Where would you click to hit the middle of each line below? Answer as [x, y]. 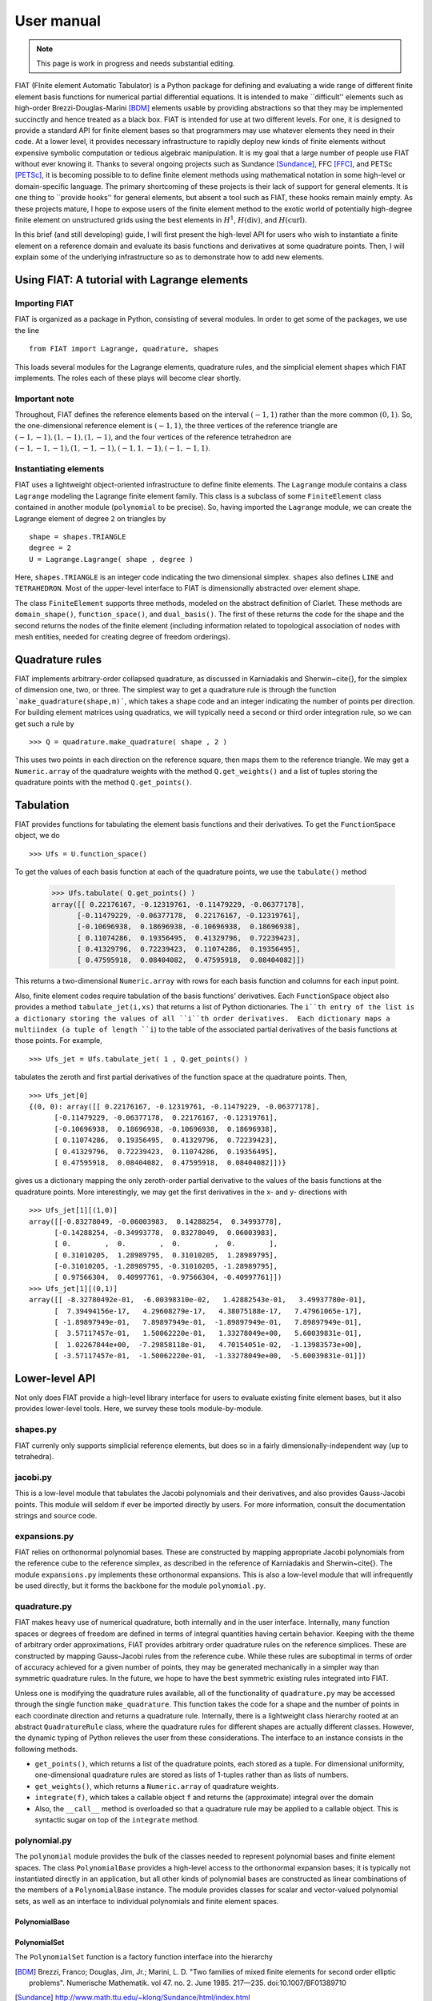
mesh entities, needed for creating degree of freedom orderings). [123, 637]
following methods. [46, 1749]
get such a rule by [45, 724]
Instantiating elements [60, 468]
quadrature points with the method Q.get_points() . [103, 782]
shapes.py [36, 1430]
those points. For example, [59, 1041]
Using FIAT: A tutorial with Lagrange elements [132, 280]
